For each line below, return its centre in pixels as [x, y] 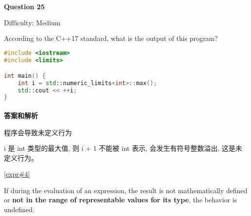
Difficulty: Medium [32, 23]
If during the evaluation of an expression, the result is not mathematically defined [126, 190]
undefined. [19, 209]
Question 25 [24, 6]
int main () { [25, 76]
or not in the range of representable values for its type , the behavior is [121, 200]
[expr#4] [17, 174]
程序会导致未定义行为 [38, 134]
